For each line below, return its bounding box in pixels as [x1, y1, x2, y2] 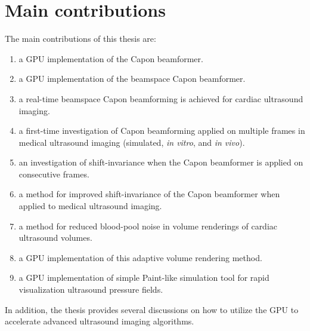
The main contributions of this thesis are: [5, 32, 156, 45]
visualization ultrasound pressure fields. [18, 283, 163, 296]
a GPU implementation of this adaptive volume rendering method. [18, 251, 262, 263]
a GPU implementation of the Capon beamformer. [18, 52, 203, 65]
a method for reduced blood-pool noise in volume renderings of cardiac [18, 219, 278, 232]
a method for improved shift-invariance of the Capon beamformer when [18, 188, 280, 200]
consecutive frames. [18, 167, 89, 180]
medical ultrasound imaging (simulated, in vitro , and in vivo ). [18, 136, 245, 148]
